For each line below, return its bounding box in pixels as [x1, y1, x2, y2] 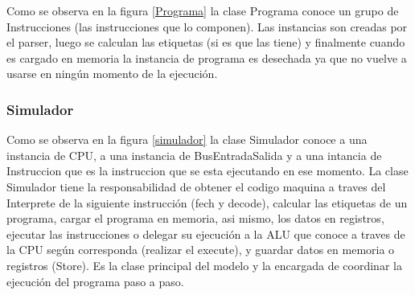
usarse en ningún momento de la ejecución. [6, 65, 218, 82]
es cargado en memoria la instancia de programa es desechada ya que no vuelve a [6, 49, 407, 66]
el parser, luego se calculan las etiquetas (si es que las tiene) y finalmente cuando [6, 34, 405, 51]
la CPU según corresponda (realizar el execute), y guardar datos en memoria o [6, 241, 395, 258]
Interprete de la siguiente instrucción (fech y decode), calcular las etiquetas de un [6, 194, 408, 211]
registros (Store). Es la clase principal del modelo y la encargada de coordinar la [6, 256, 402, 273]
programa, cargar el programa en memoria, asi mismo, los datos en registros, [6, 210, 384, 227]
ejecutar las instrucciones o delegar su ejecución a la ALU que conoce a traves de [6, 225, 405, 242]
